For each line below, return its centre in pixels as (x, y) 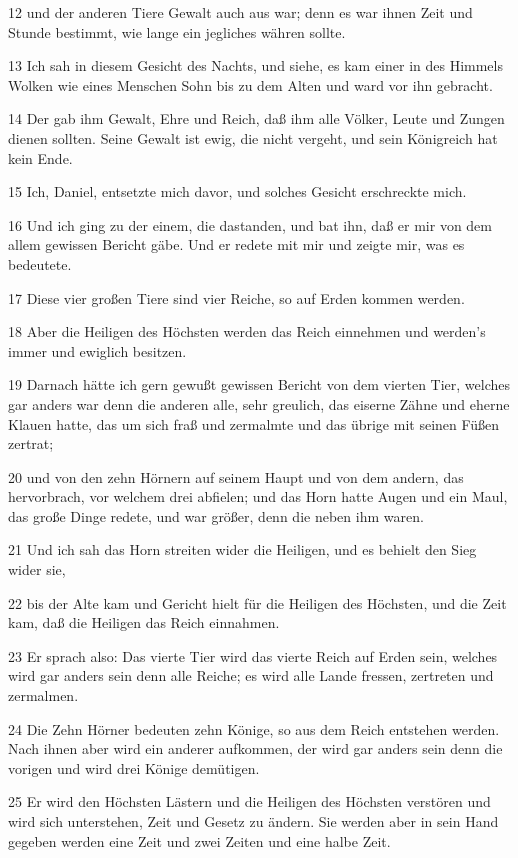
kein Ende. (40, 157)
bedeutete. (40, 263)
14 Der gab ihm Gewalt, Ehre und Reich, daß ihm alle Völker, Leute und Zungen (256, 118)
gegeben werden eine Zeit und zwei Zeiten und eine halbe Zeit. (199, 840)
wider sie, (37, 569)
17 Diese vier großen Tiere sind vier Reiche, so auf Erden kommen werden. (236, 297)
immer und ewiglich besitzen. (97, 350)
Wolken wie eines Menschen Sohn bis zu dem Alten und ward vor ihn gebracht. (250, 84)
